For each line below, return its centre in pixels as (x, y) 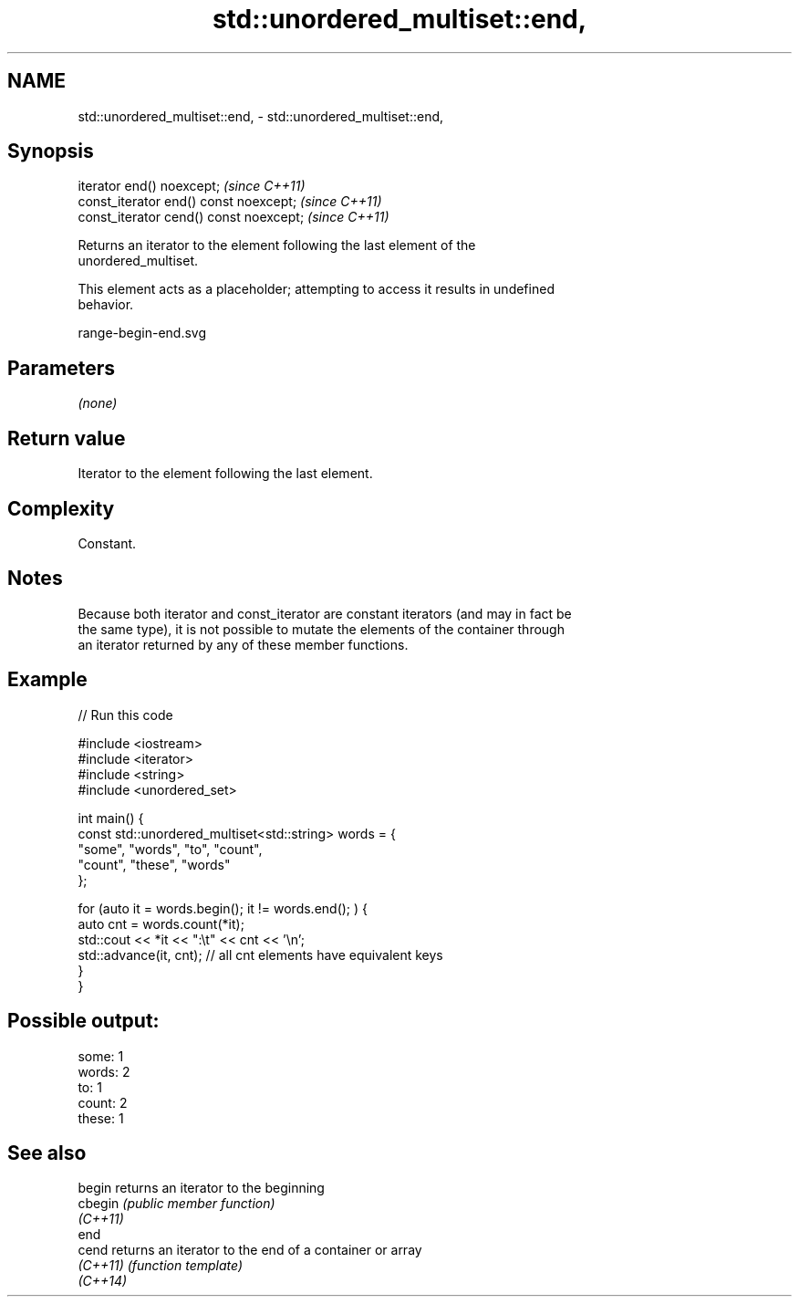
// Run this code (125, 715)
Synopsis (51, 151)
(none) (98, 403)
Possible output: (83, 1021)
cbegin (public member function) (176, 1204)
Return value (67, 438)
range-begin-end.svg (142, 333)
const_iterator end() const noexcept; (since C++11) (230, 202)
